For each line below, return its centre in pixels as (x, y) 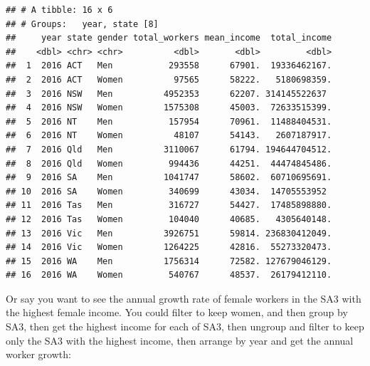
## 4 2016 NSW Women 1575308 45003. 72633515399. (169, 108)
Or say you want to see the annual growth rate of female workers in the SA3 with (184, 298)
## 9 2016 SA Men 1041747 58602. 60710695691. (169, 178)
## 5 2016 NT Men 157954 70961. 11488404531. (169, 121)
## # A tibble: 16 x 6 (59, 10)
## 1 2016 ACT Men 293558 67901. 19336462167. (169, 66)
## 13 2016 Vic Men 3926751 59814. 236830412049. (169, 233)
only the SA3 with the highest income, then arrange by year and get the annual (180, 340)
